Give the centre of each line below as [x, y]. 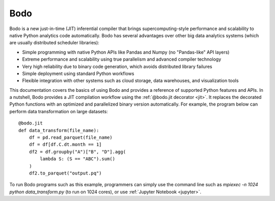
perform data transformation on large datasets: [59, 111]
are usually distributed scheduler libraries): [54, 43]
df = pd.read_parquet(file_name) [71, 137]
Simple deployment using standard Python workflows [78, 73]
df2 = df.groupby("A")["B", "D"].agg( [77, 152]
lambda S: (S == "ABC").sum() [78, 159]
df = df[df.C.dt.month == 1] [65, 145]
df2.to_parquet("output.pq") [65, 173]
